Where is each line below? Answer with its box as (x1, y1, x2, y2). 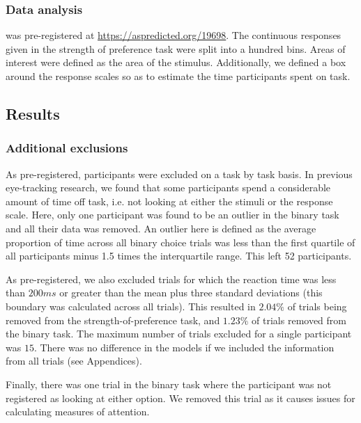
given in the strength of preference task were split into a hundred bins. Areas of (6, 41, 346, 56)
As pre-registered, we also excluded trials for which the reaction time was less (6, 271, 337, 286)
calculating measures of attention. (6, 404, 150, 419)
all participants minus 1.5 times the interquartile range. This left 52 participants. (6, 248, 352, 263)
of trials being (287, 298, 347, 313)
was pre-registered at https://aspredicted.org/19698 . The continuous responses (6, 28, 341, 42)
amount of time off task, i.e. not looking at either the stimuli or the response (6, 193, 333, 208)
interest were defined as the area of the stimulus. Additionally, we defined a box (6, 55, 346, 70)
